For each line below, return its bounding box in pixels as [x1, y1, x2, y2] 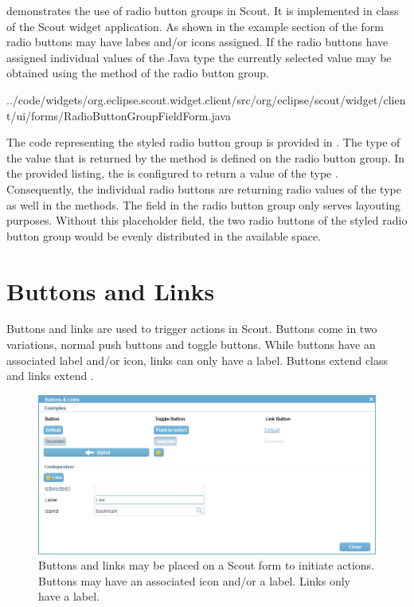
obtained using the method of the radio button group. [6, 65, 269, 81]
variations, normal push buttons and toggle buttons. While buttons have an [6, 336, 376, 353]
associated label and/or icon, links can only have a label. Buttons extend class [6, 351, 389, 368]
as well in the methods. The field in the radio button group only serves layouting [6, 196, 401, 213]
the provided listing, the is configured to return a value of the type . [6, 165, 338, 182]
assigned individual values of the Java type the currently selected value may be [6, 49, 392, 65]
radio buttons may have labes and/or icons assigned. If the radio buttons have [6, 33, 389, 50]
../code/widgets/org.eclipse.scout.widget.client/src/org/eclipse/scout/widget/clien [6, 91, 406, 108]
